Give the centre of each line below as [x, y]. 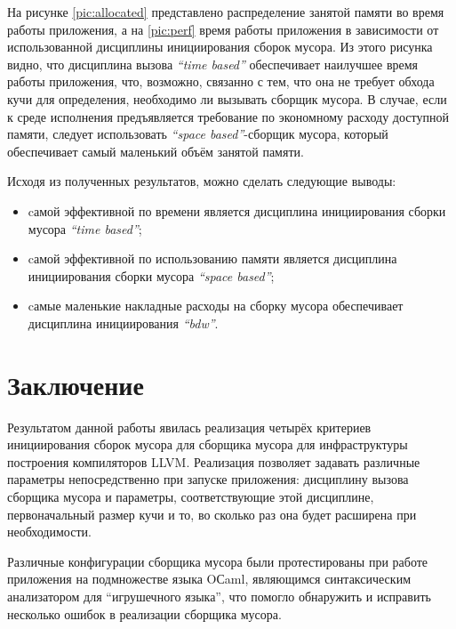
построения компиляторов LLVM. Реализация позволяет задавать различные [214, 461]
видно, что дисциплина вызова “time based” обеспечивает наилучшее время [213, 64]
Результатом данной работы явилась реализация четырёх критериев [189, 427]
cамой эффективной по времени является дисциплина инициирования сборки [237, 210]
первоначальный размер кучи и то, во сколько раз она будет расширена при [212, 514]
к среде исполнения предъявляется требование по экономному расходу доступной [228, 116]
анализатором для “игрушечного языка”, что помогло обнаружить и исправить [219, 596]
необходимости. [49, 532]
